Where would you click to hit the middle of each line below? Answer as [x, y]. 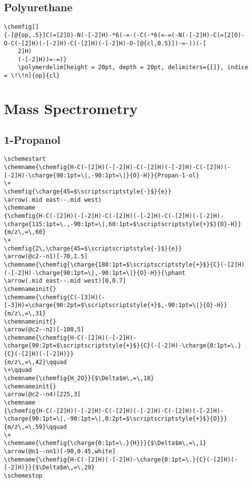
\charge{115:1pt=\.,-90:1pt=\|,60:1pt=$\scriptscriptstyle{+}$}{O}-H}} [123, 224]
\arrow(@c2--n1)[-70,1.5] [46, 257]
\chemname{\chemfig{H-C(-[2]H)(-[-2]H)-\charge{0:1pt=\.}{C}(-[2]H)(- [121, 459]
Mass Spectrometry [71, 108]
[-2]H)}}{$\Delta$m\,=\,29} [49, 468]
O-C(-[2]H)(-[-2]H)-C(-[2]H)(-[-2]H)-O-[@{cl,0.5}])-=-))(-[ [105, 43]
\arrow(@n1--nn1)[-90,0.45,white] [60, 451]
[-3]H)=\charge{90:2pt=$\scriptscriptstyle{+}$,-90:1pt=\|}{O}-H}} [116, 305]
